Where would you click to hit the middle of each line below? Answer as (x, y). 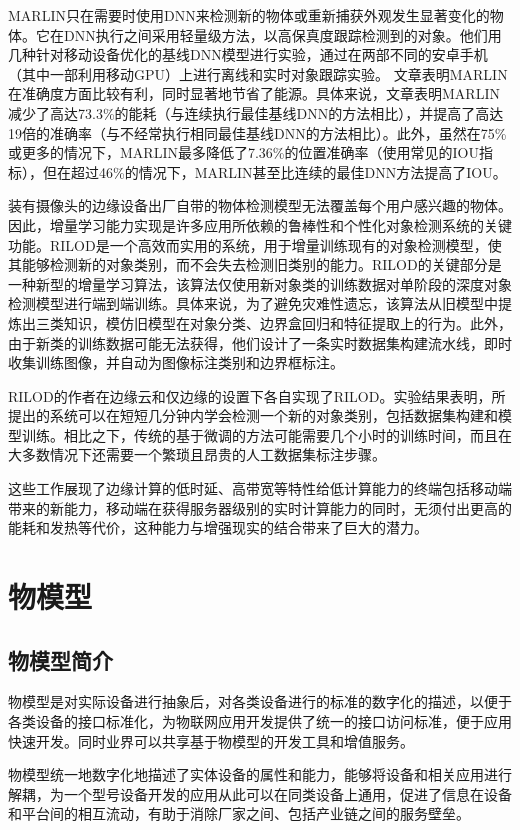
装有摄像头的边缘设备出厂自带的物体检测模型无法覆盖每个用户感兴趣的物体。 (260, 205)
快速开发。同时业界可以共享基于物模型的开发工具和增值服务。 (211, 740)
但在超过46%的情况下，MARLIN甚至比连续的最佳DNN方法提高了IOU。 (274, 171)
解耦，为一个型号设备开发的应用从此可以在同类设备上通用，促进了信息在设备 (260, 793)
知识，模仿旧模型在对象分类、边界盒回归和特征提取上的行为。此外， (287, 322)
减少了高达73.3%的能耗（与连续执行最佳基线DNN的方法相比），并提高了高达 (256, 112)
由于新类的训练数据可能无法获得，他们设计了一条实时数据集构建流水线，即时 (260, 342)
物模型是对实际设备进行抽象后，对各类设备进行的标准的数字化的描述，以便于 (260, 701)
